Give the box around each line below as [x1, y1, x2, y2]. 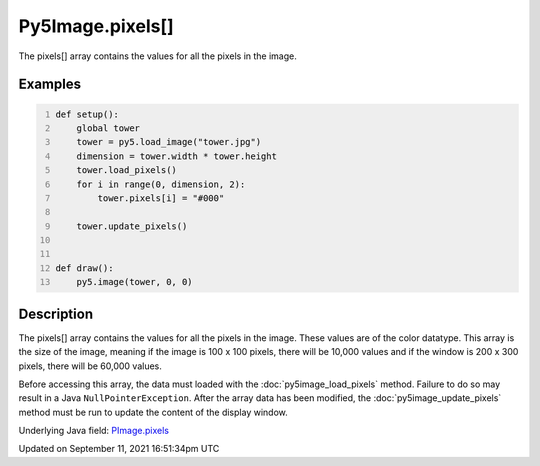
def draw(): [55, 262, 114, 274]
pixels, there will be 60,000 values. [18, 360, 162, 372]
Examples [18, 76, 82, 93]
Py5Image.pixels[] [18, 15, 174, 37]
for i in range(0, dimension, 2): [76, 178, 246, 190]
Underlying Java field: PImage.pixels [18, 425, 170, 437]
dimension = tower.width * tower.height [76, 150, 277, 162]
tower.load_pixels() [76, 165, 177, 176]
